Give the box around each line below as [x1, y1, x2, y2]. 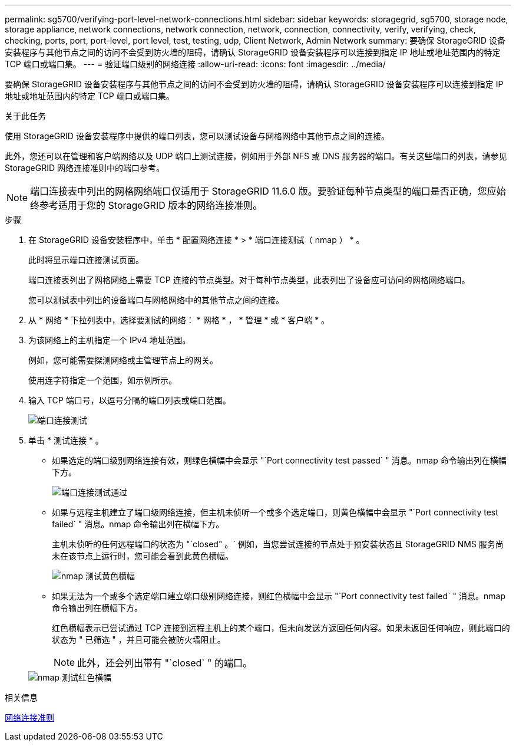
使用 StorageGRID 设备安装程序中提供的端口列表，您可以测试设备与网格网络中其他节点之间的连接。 [5, 131, 389, 141]
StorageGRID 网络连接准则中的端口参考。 [5, 163, 164, 173]
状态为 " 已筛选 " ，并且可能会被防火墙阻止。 [52, 635, 226, 645]
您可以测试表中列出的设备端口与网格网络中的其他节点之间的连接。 [28, 295, 284, 305]
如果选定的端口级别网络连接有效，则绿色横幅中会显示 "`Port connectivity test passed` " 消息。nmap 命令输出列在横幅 [52, 455, 507, 465]
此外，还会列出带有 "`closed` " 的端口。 [77, 657, 252, 669]
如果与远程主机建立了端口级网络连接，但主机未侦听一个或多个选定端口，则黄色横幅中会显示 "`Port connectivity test [52, 507, 498, 517]
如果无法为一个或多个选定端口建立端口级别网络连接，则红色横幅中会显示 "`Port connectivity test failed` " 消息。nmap [52, 591, 505, 601]
